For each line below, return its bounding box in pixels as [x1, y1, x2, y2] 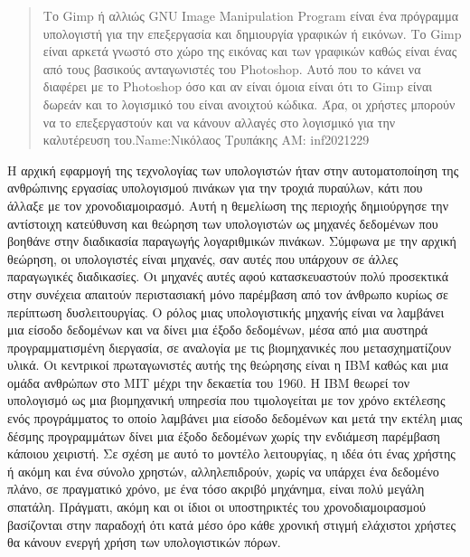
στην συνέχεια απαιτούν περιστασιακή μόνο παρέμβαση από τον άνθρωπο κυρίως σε [7, 284, 448, 303]
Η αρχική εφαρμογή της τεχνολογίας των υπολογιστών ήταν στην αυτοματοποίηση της [7, 160, 459, 179]
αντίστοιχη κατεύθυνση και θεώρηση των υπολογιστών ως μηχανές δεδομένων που [7, 213, 438, 232]
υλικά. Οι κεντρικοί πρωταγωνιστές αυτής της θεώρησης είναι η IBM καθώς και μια [7, 355, 448, 374]
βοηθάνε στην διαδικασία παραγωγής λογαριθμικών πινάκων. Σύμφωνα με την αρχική [7, 231, 456, 250]
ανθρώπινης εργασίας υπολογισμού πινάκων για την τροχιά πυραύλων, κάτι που [7, 178, 423, 197]
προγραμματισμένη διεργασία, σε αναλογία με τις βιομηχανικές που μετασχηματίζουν [7, 337, 452, 356]
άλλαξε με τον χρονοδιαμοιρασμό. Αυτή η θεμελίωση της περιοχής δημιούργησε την [7, 195, 448, 214]
